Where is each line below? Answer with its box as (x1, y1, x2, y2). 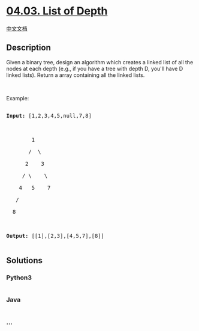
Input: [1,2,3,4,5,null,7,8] (6, 112, 92, 119)
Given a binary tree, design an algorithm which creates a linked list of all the (6, 58, 194, 65)
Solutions (6, 255, 43, 266)
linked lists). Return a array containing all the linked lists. (6, 71, 145, 79)
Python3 (6, 273, 32, 282)
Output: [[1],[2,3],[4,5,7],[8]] (6, 232, 105, 239)
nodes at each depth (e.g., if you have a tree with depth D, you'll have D (6, 65, 183, 72)
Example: (6, 94, 29, 102)
